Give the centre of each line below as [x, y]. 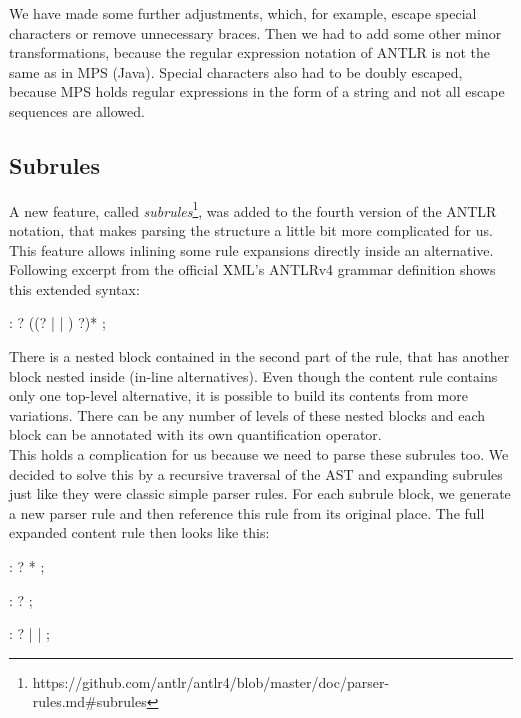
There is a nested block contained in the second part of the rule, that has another [259, 355]
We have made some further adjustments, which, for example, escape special [243, 13]
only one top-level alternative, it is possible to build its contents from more [238, 395]
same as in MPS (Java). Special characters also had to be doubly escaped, [236, 71]
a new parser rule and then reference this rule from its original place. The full [247, 512]
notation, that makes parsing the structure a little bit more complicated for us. [251, 230]
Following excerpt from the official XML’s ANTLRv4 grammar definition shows [252, 269]
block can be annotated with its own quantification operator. [195, 434]
